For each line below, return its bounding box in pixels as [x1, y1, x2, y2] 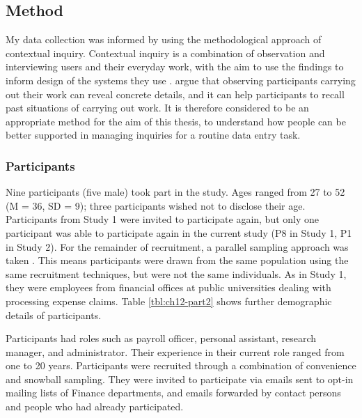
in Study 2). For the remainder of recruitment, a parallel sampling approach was [6, 239, 349, 254]
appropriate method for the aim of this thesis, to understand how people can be [6, 114, 346, 128]
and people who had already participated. [6, 399, 184, 414]
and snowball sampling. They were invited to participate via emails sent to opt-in [6, 371, 354, 386]
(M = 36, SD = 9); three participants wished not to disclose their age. [6, 198, 306, 212]
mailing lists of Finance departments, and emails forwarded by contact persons [6, 385, 341, 400]
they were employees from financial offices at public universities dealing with [6, 280, 331, 295]
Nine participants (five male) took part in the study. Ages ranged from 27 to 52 [6, 185, 345, 199]
